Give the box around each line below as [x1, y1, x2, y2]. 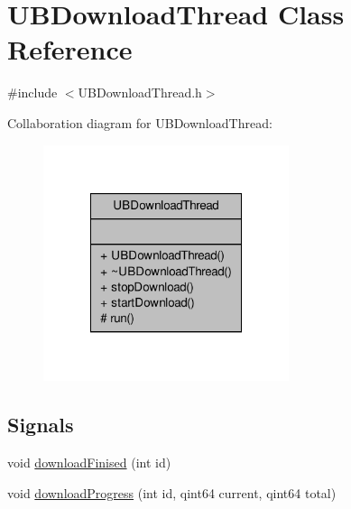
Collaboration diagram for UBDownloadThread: [7, 113, 272, 132]
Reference [7, 31, 133, 68]
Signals [7, 411, 74, 439]
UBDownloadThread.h [78, 83, 202, 102]
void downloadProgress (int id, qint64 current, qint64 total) [7, 483, 337, 502]
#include [7, 83, 58, 102]
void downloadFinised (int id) [7, 453, 171, 472]
